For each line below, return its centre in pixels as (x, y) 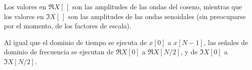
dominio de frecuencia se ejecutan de (59, 52)
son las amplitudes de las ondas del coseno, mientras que (157, 6)
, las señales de (226, 42)
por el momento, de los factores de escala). (68, 26)
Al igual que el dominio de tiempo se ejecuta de (75, 42)
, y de (189, 52)
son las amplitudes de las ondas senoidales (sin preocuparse (157, 16)
